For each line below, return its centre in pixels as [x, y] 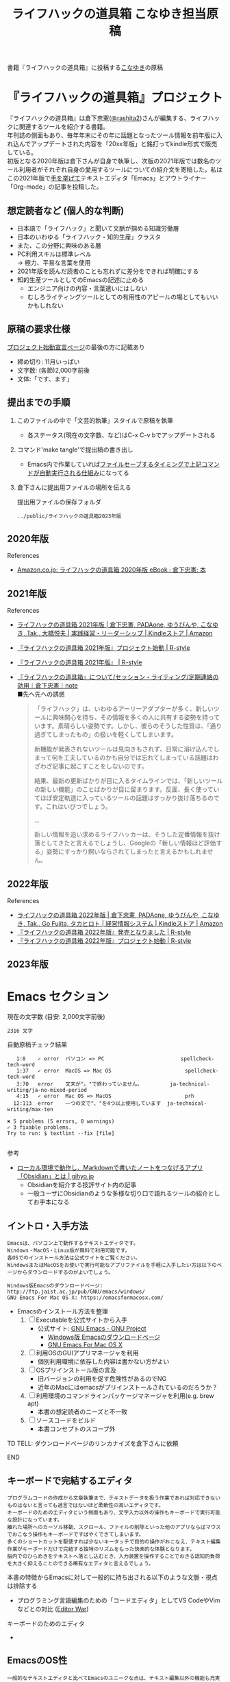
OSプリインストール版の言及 [76, 1370]
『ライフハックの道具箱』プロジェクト [115, 98]
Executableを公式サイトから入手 [82, 1320]
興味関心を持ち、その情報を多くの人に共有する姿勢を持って [136, 717]
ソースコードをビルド [66, 1421]
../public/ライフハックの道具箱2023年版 [69, 516]
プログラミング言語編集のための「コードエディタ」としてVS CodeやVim [118, 1600]
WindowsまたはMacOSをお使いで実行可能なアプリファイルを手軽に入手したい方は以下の [112, 1265]
